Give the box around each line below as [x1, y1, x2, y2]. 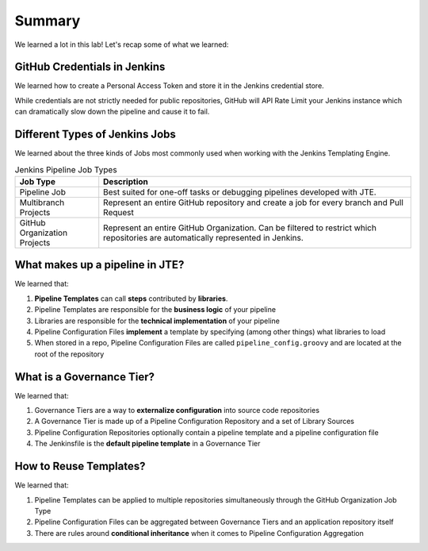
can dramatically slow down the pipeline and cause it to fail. [14, 107, 210, 117]
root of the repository [34, 349, 105, 359]
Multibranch [19, 197, 65, 208]
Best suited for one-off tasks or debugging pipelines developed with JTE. [103, 187, 376, 198]
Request [103, 206, 134, 218]
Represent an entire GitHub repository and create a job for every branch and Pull [103, 197, 404, 208]
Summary [14, 12, 81, 29]
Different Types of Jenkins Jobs [14, 128, 176, 141]
